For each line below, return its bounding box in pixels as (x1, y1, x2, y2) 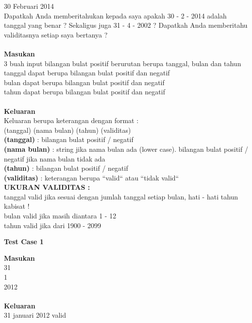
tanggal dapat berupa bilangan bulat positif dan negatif (4, 68, 170, 78)
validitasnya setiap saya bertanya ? (4, 29, 108, 39)
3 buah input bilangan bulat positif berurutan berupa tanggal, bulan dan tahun (4, 58, 241, 68)
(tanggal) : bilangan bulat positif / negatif (4, 134, 134, 144)
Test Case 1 (4, 236, 44, 247)
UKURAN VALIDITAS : (4, 182, 90, 192)
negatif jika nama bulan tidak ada (4, 153, 105, 163)
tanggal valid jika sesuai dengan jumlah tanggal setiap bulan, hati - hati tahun (4, 191, 238, 201)
